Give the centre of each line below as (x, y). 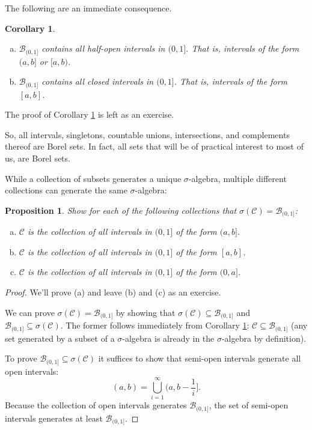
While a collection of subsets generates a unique (93, 178)
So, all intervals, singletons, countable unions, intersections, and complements (147, 134)
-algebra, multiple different (237, 178)
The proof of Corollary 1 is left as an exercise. (90, 114)
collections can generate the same (66, 190)
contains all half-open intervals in (103, 48)
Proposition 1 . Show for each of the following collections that (121, 210)
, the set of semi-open (249, 405)
